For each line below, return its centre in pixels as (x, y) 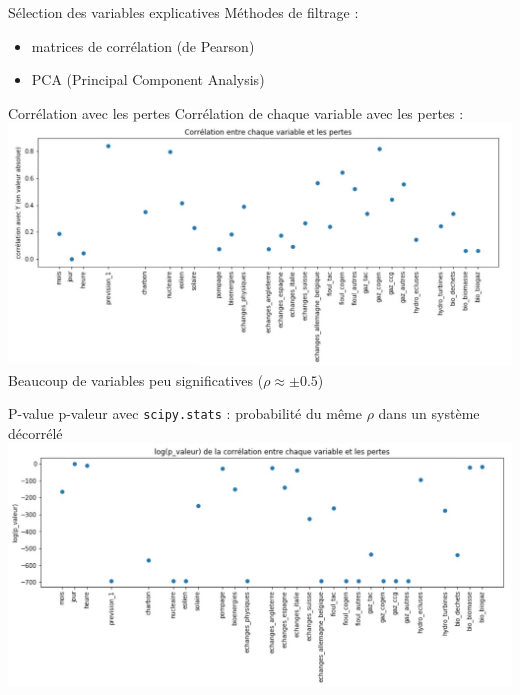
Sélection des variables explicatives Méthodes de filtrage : (183, 12)
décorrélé (35, 432)
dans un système (429, 413)
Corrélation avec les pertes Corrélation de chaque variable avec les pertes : (236, 112)
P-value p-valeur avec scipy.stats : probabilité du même (185, 413)
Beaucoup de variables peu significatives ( (136, 379)
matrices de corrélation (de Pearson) (143, 45)
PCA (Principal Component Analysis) (148, 79)
